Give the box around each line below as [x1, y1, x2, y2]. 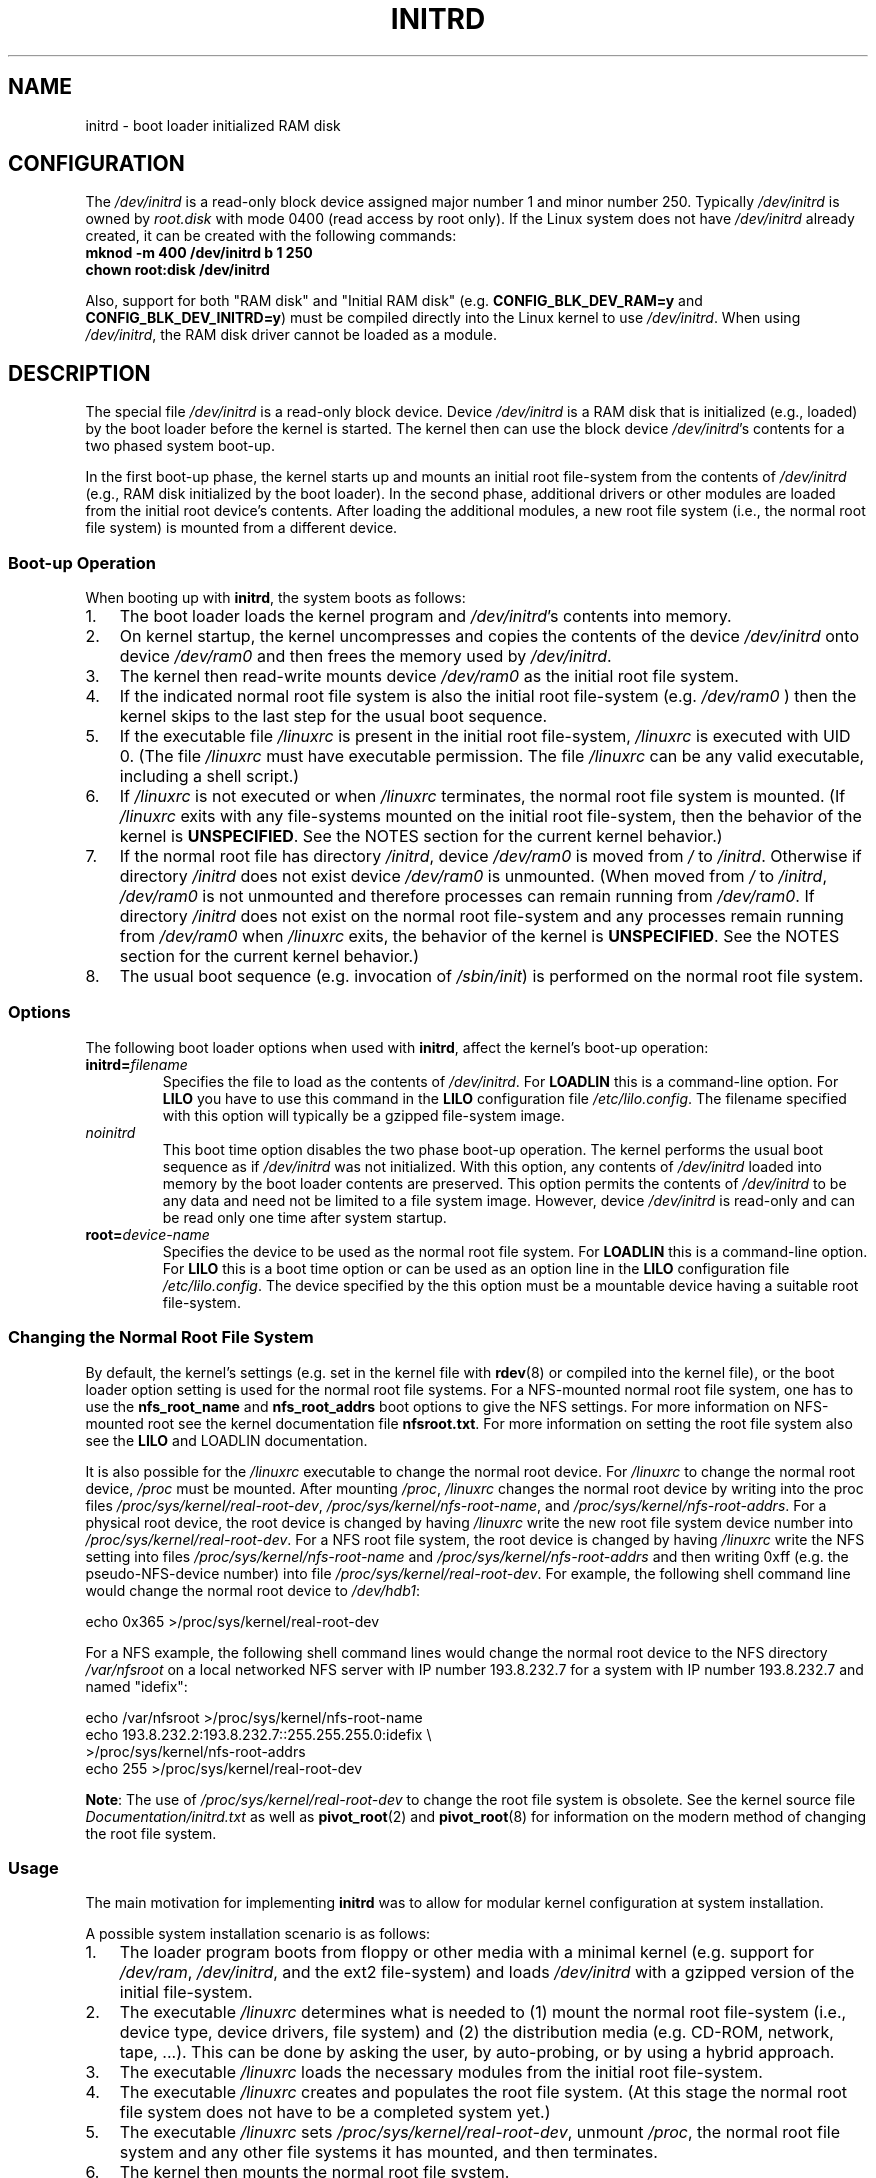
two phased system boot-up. [85, 437, 275, 455]
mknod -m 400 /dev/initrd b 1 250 [85, 244, 313, 262]
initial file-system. [119, 1982, 253, 2003]
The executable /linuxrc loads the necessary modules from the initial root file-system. [119, 2062, 763, 2083]
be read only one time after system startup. [162, 1208, 447, 1226]
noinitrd [85, 1123, 136, 1141]
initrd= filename [85, 1055, 188, 1073]
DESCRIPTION [8, 360, 151, 386]
